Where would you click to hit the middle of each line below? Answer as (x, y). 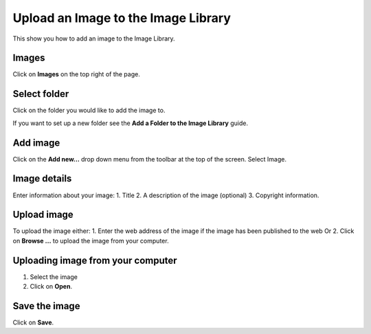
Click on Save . (33, 322)
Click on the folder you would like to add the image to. (89, 111)
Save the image (46, 306)
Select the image (54, 277)
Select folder (41, 94)
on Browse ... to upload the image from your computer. (91, 241)
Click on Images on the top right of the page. (76, 74)
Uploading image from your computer (95, 260)
